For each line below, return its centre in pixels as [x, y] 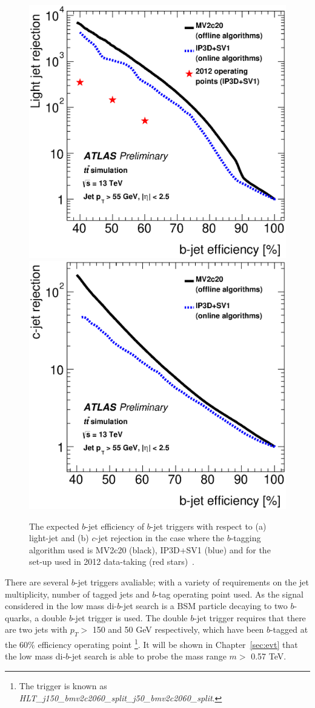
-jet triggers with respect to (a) [208, 526]
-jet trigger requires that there [250, 617]
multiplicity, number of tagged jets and [77, 594]
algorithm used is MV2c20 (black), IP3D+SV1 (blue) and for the [150, 549]
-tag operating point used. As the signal [230, 594]
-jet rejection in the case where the [160, 538]
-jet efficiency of [115, 526]
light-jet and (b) [59, 538]
